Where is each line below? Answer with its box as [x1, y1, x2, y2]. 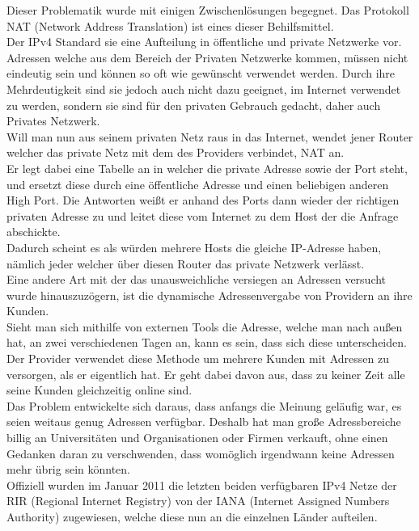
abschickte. [6, 223, 61, 240]
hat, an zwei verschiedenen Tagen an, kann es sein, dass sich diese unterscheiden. [6, 334, 407, 351]
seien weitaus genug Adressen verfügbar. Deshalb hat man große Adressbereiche [6, 413, 401, 430]
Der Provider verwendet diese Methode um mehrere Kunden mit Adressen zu [6, 350, 389, 367]
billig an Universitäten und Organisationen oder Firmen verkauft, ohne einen [6, 429, 388, 446]
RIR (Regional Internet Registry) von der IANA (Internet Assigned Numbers [6, 492, 390, 509]
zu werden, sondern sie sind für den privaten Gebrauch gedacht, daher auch [6, 96, 381, 113]
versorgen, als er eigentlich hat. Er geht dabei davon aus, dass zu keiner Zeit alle [6, 365, 405, 382]
